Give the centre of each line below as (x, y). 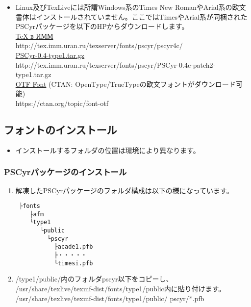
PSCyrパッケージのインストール (65, 172)
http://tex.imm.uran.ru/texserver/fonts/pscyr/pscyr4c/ (99, 45)
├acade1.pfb (74, 247)
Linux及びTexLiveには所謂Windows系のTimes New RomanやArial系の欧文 (131, 7)
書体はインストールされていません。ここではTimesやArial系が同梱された (131, 16)
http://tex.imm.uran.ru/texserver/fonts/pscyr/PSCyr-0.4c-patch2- (115, 64)
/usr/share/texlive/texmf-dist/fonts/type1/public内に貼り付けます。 (120, 288)
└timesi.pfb (74, 263)
